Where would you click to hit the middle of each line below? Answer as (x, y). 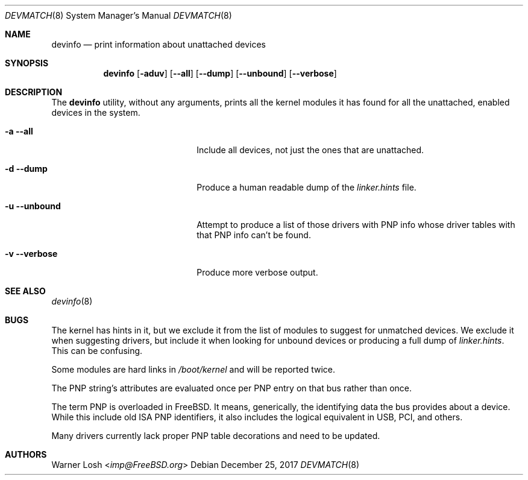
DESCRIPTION (34, 92)
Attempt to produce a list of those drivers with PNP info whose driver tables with (356, 225)
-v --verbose (31, 254)
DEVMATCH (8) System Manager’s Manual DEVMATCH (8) (118, 15)
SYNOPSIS (27, 63)
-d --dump (26, 169)
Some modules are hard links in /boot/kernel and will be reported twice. (193, 369)
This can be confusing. (97, 351)
